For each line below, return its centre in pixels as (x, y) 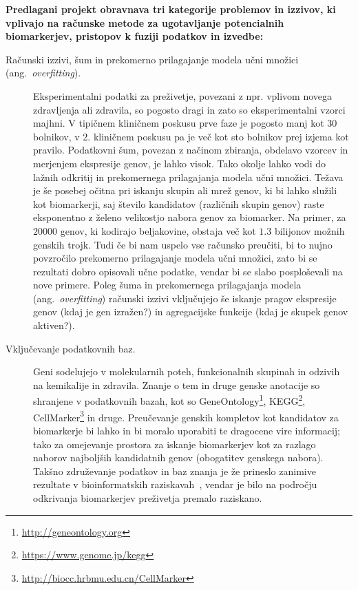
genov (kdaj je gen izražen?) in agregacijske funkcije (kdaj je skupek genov (191, 312)
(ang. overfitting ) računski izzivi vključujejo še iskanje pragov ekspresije (185, 298)
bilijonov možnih (309, 230)
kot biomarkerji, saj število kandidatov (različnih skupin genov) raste (179, 203)
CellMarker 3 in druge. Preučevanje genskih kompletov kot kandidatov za (186, 416)
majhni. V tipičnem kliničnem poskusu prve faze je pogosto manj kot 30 (185, 123)
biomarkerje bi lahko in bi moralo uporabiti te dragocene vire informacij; (187, 430)
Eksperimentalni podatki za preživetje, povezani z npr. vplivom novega (183, 95)
